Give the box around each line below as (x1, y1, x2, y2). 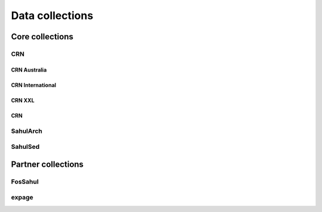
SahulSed (11, 143, 40, 151)
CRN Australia (11, 66, 47, 73)
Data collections (11, 9, 94, 22)
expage (11, 194, 33, 202)
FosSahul (11, 177, 39, 186)
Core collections (11, 32, 74, 42)
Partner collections (11, 159, 83, 169)
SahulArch (11, 127, 43, 135)
